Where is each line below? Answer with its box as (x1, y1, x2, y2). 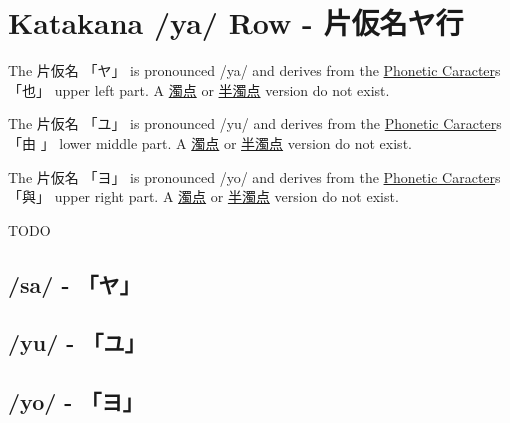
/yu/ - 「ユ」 (8, 327, 146, 358)
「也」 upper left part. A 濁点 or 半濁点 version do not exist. (8, 79, 390, 100)
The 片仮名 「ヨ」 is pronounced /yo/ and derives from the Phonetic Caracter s (8, 166, 501, 187)
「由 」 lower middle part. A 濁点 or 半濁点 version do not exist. (8, 132, 412, 153)
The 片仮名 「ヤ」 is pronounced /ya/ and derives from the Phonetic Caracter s (8, 60, 501, 81)
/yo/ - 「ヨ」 (8, 386, 144, 417)
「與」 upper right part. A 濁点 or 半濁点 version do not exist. (8, 186, 399, 207)
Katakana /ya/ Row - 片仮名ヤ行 (8, 2, 464, 43)
